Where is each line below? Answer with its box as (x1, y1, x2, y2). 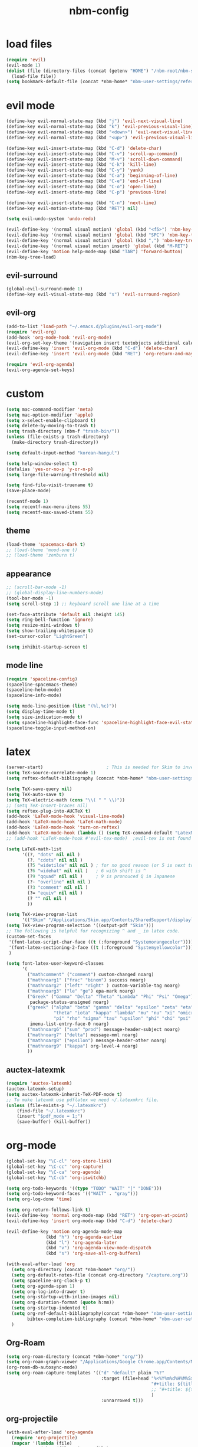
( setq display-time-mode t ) (6, 709, 75, 715)
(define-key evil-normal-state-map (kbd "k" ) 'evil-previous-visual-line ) (6, 124, 194, 130)
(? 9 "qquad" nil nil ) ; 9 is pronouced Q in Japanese (27, 873, 176, 880)
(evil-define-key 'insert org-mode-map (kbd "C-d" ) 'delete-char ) (6, 1217, 173, 1224)
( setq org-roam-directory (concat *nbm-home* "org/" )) (6, 1353, 144, 1360)
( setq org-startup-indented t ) (11, 1305, 88, 1311)
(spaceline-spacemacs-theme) (6, 682, 78, 688)
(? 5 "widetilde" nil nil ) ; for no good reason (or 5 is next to (27, 863, 194, 869)
